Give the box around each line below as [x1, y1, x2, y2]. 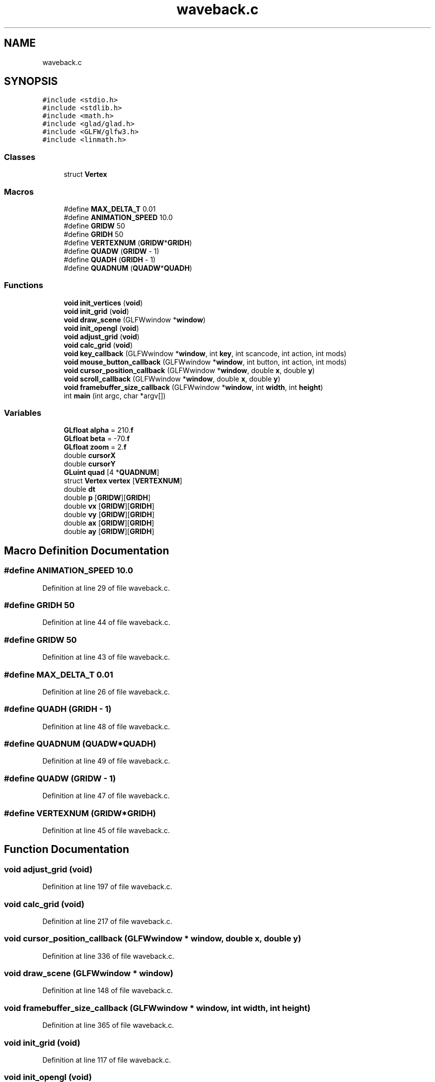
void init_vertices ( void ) [64, 298, 143, 307]
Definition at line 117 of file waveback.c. [42, 1055, 171, 1064]
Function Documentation [4, 843, 129, 856]
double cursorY [64, 460, 116, 468]
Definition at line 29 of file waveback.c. [42, 583, 170, 592]
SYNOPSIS [4, 75, 58, 88]
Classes [4, 152, 36, 162]
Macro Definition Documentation [4, 544, 169, 557]
